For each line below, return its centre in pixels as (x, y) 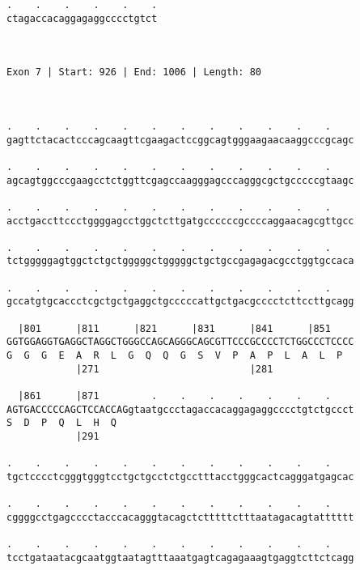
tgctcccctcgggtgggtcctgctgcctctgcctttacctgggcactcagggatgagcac (180, 476)
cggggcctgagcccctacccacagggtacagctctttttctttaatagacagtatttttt (180, 517)
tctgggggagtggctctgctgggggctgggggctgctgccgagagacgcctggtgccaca (180, 261)
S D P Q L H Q (62, 423)
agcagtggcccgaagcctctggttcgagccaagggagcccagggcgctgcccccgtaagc (180, 180)
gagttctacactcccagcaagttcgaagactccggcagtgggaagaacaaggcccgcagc (180, 140)
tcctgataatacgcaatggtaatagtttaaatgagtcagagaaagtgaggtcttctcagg (180, 557)
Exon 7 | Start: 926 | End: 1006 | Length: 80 (134, 72)
